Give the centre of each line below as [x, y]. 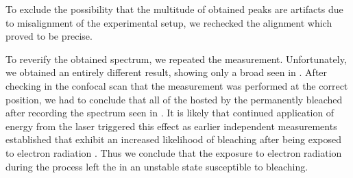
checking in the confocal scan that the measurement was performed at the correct [177, 85]
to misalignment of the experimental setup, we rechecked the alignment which [169, 22]
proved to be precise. [49, 36]
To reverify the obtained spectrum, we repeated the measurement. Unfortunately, [176, 59]
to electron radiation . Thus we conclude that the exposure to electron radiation [174, 152]
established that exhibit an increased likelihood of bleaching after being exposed [174, 139]
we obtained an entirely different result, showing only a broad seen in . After [167, 72]
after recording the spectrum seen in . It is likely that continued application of [170, 113]
